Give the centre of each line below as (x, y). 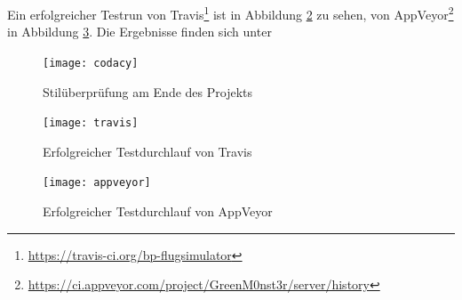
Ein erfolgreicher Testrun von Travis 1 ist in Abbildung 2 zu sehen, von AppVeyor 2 (231, 13)
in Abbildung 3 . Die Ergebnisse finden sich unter (139, 32)
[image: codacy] (91, 63)
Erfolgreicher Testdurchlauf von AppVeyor (158, 211)
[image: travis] (91, 123)
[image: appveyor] (97, 183)
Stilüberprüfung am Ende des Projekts (147, 91)
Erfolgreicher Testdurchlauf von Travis (147, 151)
